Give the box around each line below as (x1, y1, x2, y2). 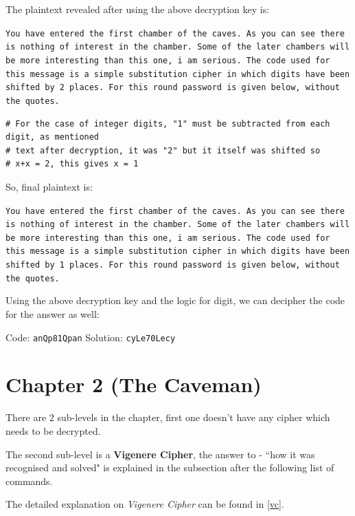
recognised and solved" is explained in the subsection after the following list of (5, 460, 334, 475)
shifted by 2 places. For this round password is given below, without (5, 83, 340, 93)
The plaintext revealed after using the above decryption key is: (5, 2, 270, 16)
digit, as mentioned (5, 132, 100, 142)
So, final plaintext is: (5, 179, 93, 193)
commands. (5, 473, 53, 488)
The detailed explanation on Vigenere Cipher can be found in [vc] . (5, 497, 284, 511)
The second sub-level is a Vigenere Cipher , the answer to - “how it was (5, 447, 315, 461)
